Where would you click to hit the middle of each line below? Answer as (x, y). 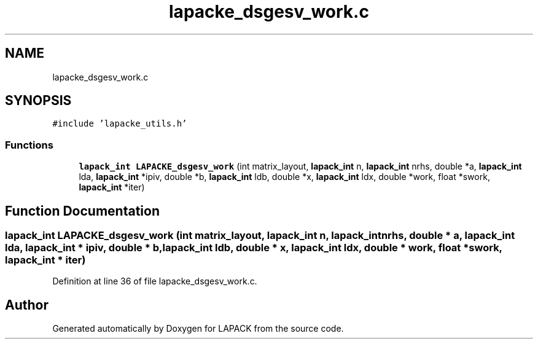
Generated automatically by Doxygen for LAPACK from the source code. (198, 329)
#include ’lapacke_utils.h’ (120, 124)
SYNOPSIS (38, 101)
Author (27, 305)
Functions (29, 145)
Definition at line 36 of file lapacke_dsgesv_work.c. (155, 281)
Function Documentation (82, 211)
